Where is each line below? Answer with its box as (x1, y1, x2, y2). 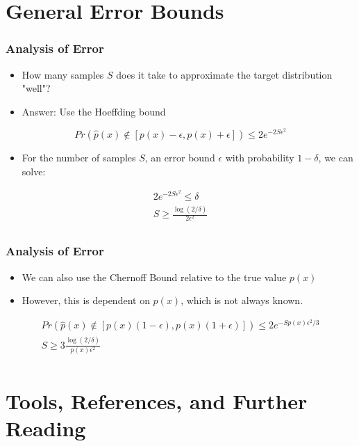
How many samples (22, 67, 104, 81)
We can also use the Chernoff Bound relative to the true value (22, 269, 287, 284)
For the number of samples (22, 150, 136, 164)
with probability (225, 150, 294, 164)
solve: (22, 164, 46, 178)
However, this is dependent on (22, 293, 150, 308)
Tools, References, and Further (6, 387, 308, 415)
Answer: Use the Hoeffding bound (22, 104, 166, 118)
